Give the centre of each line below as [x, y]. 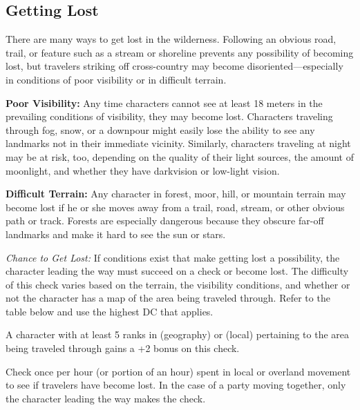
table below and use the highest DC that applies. [110, 311]
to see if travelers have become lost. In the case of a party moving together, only [176, 385]
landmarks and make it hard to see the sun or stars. [116, 234]
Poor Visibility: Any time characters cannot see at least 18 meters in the [164, 102]
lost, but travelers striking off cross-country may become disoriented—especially [174, 66]
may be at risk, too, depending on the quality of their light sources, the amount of [180, 156]
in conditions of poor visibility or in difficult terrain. [116, 79]
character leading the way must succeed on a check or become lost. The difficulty [177, 271]
